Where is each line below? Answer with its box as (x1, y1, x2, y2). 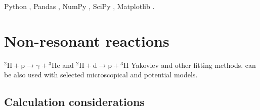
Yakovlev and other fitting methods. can (131, 59, 256, 70)
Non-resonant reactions (4, 30, 169, 51)
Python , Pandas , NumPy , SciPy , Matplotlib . (4, 1, 155, 11)
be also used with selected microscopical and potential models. (4, 69, 198, 80)
